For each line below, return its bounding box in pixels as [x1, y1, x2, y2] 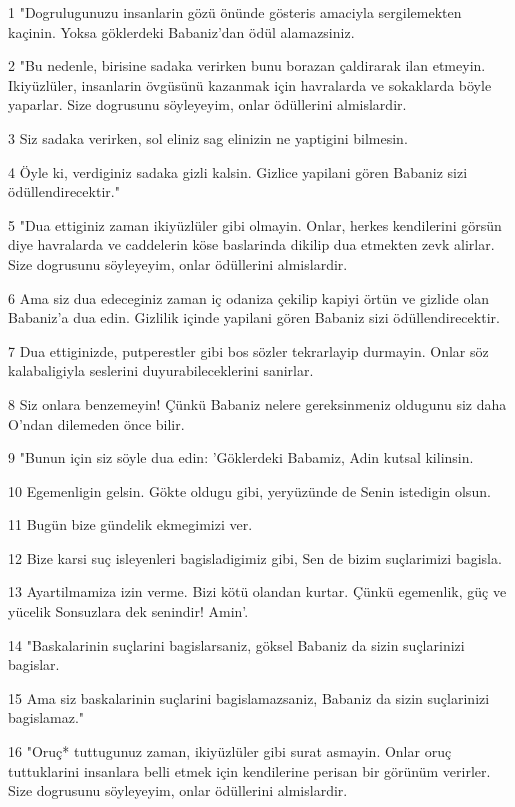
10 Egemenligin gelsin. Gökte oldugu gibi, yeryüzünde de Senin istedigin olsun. [8, 480, 491, 501]
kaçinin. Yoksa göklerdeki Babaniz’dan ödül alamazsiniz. [8, 21, 355, 42]
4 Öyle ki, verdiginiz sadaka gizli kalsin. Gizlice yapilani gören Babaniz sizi [8, 161, 468, 182]
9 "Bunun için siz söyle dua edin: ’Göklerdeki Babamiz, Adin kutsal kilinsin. [8, 447, 474, 468]
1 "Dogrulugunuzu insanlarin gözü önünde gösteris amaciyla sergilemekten [8, 2, 462, 22]
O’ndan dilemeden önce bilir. [8, 413, 185, 434]
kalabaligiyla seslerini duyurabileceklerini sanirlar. [8, 360, 314, 381]
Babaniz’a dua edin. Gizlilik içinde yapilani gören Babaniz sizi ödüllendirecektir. [8, 307, 500, 328]
